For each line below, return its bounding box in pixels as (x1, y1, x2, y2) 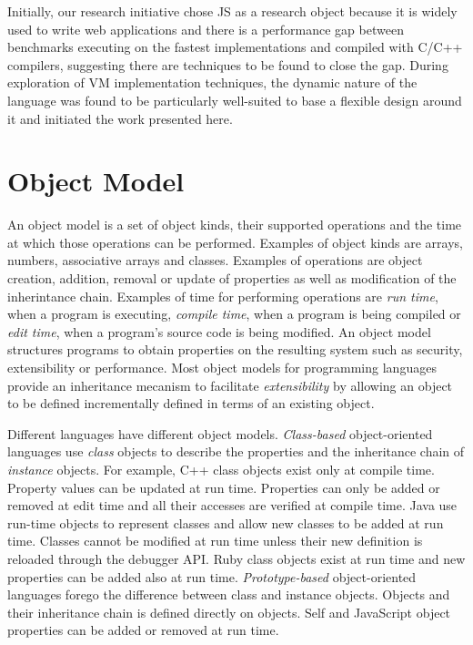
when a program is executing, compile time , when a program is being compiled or (7, 304, 461, 323)
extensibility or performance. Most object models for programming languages (7, 358, 437, 377)
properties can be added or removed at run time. (7, 620, 279, 640)
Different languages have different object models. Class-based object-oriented (7, 424, 433, 443)
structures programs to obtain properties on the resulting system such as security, (7, 340, 463, 359)
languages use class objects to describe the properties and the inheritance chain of (7, 442, 465, 461)
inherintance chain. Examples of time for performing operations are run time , (7, 286, 438, 305)
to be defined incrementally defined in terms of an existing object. (7, 394, 375, 413)
